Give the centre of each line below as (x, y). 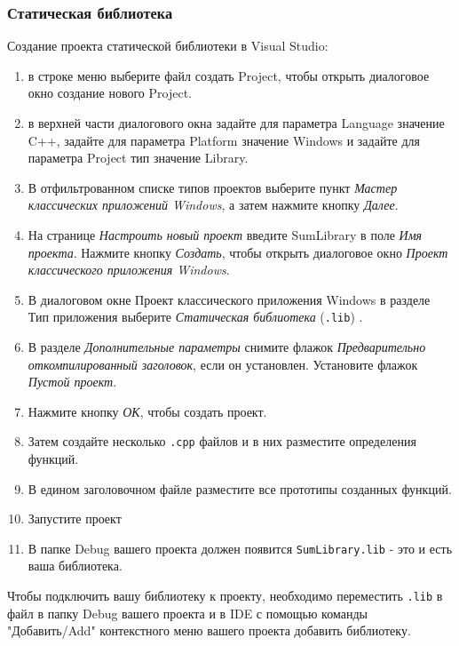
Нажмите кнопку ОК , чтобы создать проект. (147, 411)
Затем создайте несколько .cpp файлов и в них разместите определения (222, 441)
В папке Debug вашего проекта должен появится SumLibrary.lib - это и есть (240, 548)
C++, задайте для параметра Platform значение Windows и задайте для (224, 140)
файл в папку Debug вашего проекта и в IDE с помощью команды (187, 613)
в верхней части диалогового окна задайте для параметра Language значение (236, 123)
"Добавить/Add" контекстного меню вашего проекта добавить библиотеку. (209, 630)
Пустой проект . (72, 382)
